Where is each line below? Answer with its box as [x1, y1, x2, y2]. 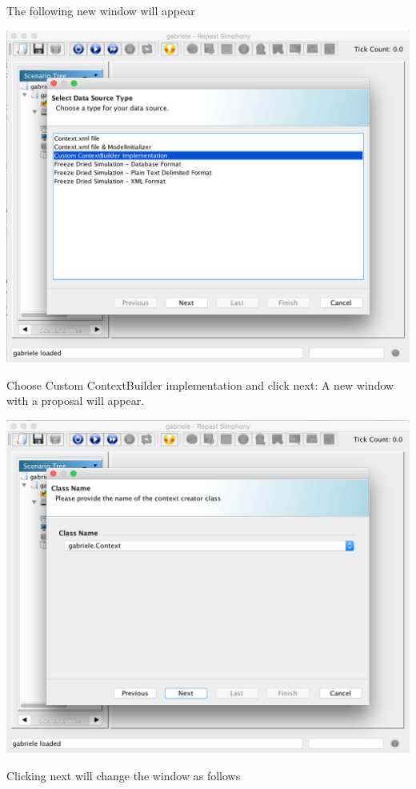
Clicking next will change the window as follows [6, 767, 241, 783]
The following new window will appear [6, 2, 195, 18]
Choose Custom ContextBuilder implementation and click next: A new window [6, 376, 394, 393]
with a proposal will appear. [6, 392, 145, 409]
